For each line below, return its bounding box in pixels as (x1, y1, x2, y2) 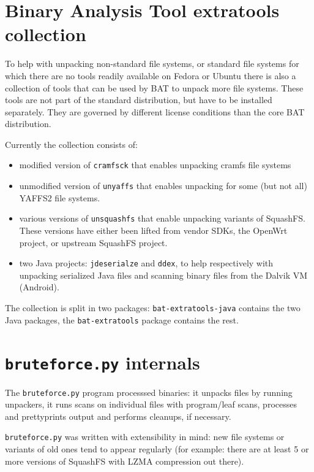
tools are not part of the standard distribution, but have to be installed (5, 93, 272, 106)
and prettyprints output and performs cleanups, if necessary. (5, 409, 231, 422)
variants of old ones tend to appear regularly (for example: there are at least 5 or (5, 443, 309, 455)
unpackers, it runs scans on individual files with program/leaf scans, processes (5, 398, 297, 411)
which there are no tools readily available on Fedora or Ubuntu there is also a (5, 69, 296, 82)
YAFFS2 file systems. (19, 191, 100, 204)
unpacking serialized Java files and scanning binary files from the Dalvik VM (19, 268, 308, 281)
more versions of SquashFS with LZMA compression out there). (5, 454, 244, 467)
